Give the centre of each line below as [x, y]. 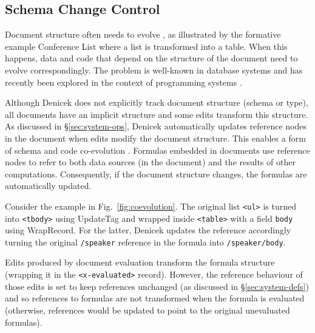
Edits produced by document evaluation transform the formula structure [140, 262]
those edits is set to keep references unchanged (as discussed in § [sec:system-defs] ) [157, 286]
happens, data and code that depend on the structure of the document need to [151, 58]
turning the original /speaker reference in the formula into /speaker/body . [145, 242]
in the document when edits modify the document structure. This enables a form [155, 138]
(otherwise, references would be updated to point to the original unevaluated [147, 310]
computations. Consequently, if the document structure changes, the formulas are [156, 173]
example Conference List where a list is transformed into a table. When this [146, 46]
